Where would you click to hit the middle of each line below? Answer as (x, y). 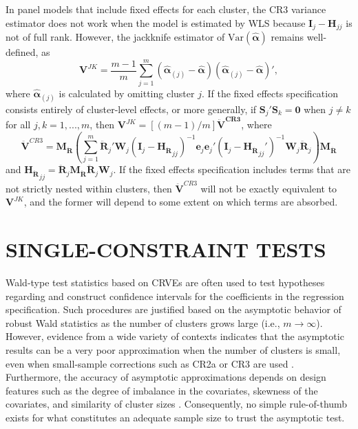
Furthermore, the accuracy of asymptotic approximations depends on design (166, 377)
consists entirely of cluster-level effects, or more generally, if (131, 109)
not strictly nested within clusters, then (89, 188)
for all (18, 124)
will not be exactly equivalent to (269, 188)
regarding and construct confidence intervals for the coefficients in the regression (175, 296)
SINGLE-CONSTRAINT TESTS (166, 249)
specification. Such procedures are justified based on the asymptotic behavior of (173, 309)
